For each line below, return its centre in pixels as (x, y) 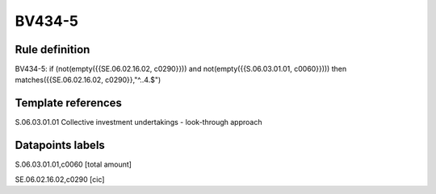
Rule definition (52, 50)
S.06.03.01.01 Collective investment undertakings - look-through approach (138, 122)
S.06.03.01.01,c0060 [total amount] (73, 164)
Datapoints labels (60, 145)
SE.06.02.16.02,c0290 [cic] (60, 179)
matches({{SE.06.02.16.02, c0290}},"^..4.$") (88, 80)
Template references (69, 103)
